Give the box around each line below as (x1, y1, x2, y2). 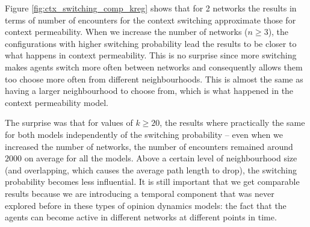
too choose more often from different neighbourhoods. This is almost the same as (5, 72, 303, 85)
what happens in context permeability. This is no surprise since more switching (5, 49, 297, 61)
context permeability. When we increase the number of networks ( (5, 25, 248, 38)
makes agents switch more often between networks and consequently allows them (5, 60, 303, 73)
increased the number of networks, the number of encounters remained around (5, 140, 293, 152)
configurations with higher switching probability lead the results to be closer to (5, 37, 297, 49)
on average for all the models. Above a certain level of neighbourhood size (24, 152, 297, 164)
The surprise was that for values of (5, 116, 133, 129)
